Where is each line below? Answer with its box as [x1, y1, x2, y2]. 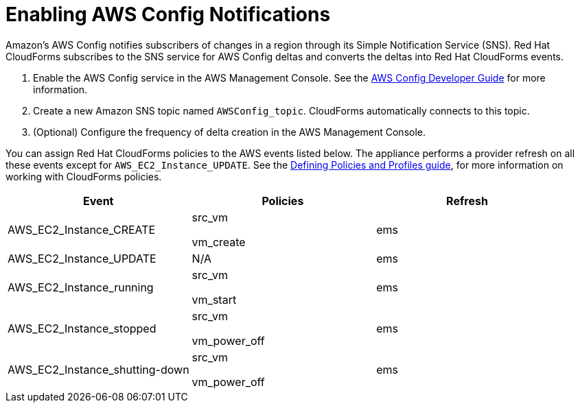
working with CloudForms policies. [5, 170, 162, 182]
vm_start [192, 292, 237, 307]
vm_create [192, 235, 246, 249]
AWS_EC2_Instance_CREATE [8, 222, 156, 237]
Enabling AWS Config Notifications [5, 3, 331, 26]
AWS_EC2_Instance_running [8, 280, 154, 294]
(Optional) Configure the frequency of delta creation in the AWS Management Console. [33, 125, 426, 138]
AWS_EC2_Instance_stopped [8, 321, 156, 335]
